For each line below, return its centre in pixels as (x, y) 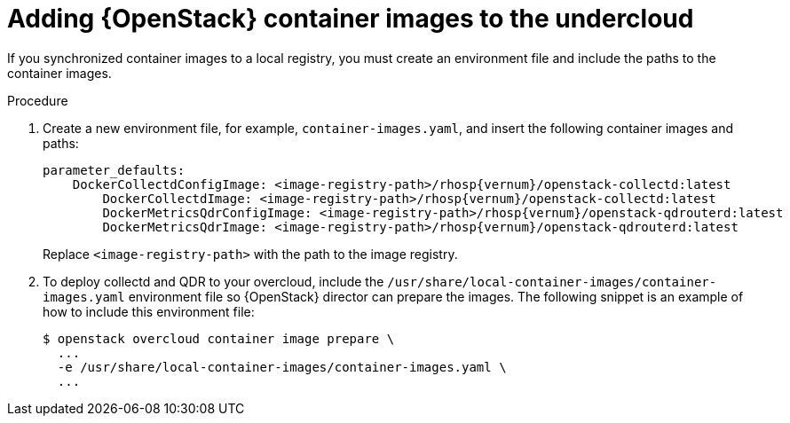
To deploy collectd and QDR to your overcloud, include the (213, 281)
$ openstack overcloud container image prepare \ (219, 338)
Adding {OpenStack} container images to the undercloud (351, 19)
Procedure (38, 100)
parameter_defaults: (114, 170)
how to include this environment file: (149, 311)
